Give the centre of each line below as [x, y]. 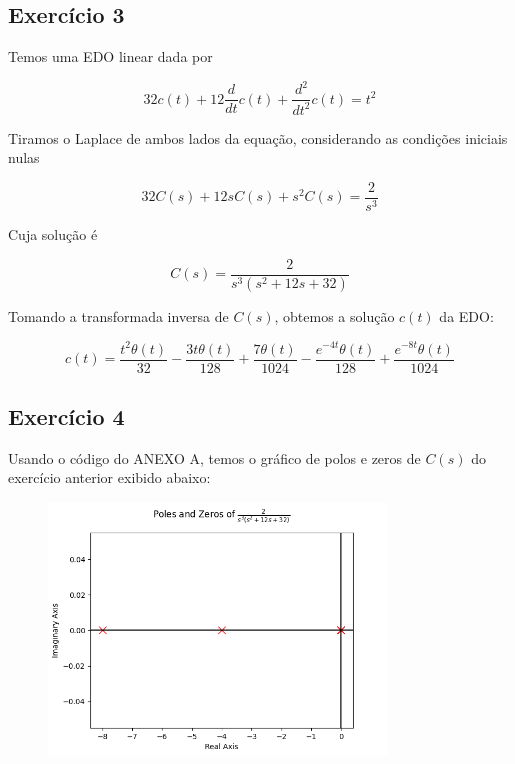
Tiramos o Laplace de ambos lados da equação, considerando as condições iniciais [258, 137]
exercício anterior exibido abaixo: [109, 477]
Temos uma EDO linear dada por [110, 56]
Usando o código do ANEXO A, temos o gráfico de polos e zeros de [214, 457]
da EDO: [466, 316]
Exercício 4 [66, 416]
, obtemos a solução [334, 316]
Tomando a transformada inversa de [118, 316]
